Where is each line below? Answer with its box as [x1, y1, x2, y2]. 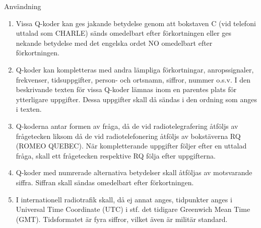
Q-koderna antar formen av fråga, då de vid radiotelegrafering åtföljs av [16, 120, 238, 131]
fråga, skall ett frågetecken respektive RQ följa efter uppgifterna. [16, 150, 216, 161]
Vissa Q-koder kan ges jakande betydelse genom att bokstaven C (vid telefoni [16, 18, 256, 28]
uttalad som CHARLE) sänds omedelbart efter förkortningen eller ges [16, 28, 232, 38]
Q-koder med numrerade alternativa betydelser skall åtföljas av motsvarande [16, 167, 252, 178]
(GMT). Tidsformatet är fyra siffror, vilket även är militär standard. [16, 213, 228, 224]
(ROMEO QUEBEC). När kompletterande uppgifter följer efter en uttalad [16, 140, 247, 151]
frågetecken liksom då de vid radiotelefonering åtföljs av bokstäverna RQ [16, 130, 241, 141]
